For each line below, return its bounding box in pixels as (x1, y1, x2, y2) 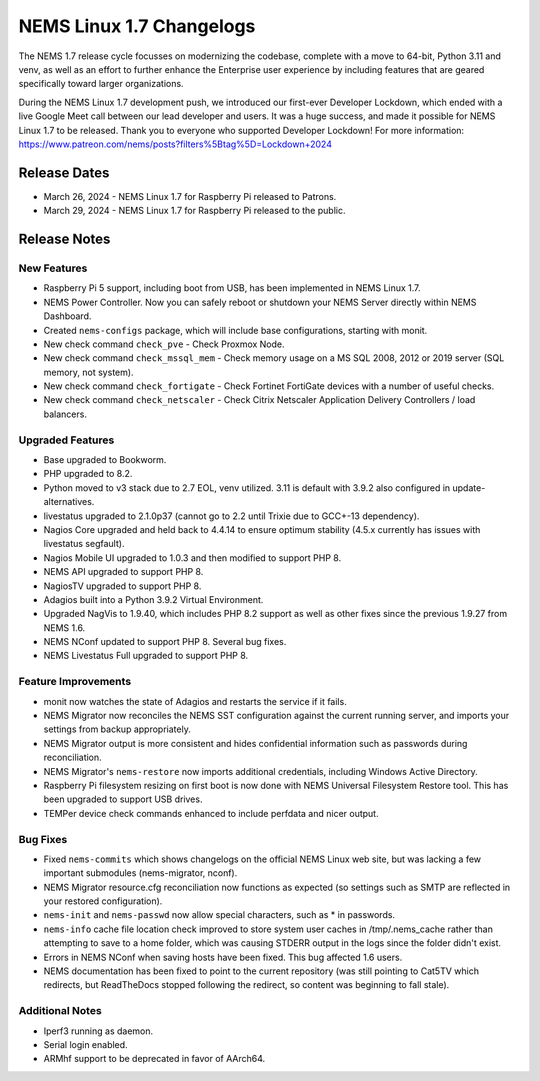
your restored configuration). (43, 895, 163, 907)
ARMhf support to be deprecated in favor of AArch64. (43, 1053, 266, 1065)
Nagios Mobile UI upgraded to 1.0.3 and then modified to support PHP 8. (43, 551, 342, 564)
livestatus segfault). (43, 538, 125, 550)
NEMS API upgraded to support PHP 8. (43, 566, 204, 578)
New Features (18, 261, 88, 275)
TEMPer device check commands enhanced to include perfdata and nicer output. (43, 807, 379, 819)
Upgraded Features (18, 433, 115, 447)
